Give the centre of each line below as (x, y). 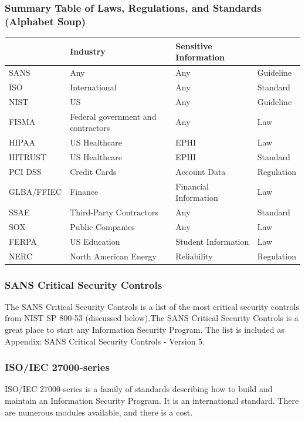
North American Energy (113, 256)
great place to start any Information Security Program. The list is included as (145, 330)
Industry (88, 51)
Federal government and (113, 116)
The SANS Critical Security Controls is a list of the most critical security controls (152, 306)
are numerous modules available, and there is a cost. (99, 412)
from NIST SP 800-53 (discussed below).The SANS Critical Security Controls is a (152, 318)
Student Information (212, 241)
